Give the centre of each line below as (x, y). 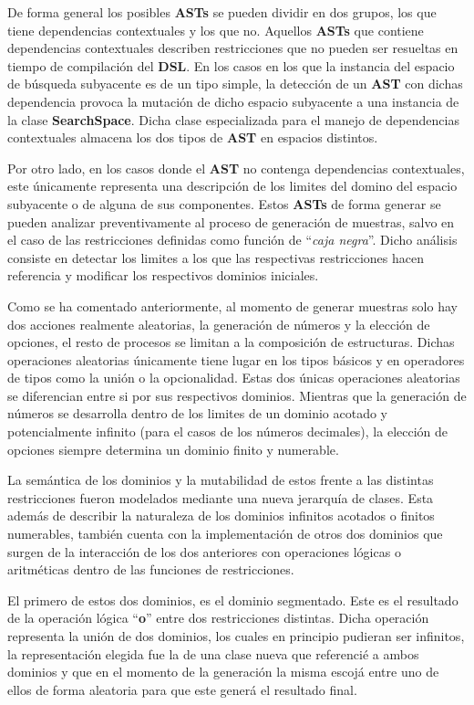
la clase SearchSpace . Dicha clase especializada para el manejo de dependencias (233, 119)
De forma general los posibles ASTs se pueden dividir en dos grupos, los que (222, 12)
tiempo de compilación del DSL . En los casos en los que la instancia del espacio (231, 65)
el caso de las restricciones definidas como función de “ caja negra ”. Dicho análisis (232, 240)
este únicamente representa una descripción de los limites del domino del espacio (232, 186)
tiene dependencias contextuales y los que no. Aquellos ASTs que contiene (216, 30)
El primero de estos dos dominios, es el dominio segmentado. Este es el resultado (233, 600)
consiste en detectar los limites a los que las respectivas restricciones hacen (216, 257)
